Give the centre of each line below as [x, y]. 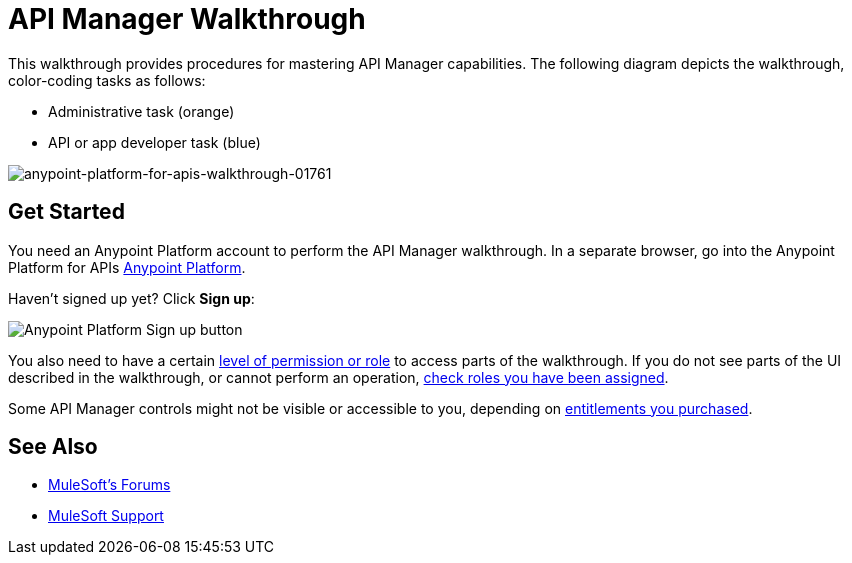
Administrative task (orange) [141, 111]
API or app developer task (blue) [154, 142]
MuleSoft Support [106, 516]
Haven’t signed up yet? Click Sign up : [131, 298]
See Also [53, 447]
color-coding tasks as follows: [107, 80]
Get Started [66, 212]
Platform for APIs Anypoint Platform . [127, 267]
